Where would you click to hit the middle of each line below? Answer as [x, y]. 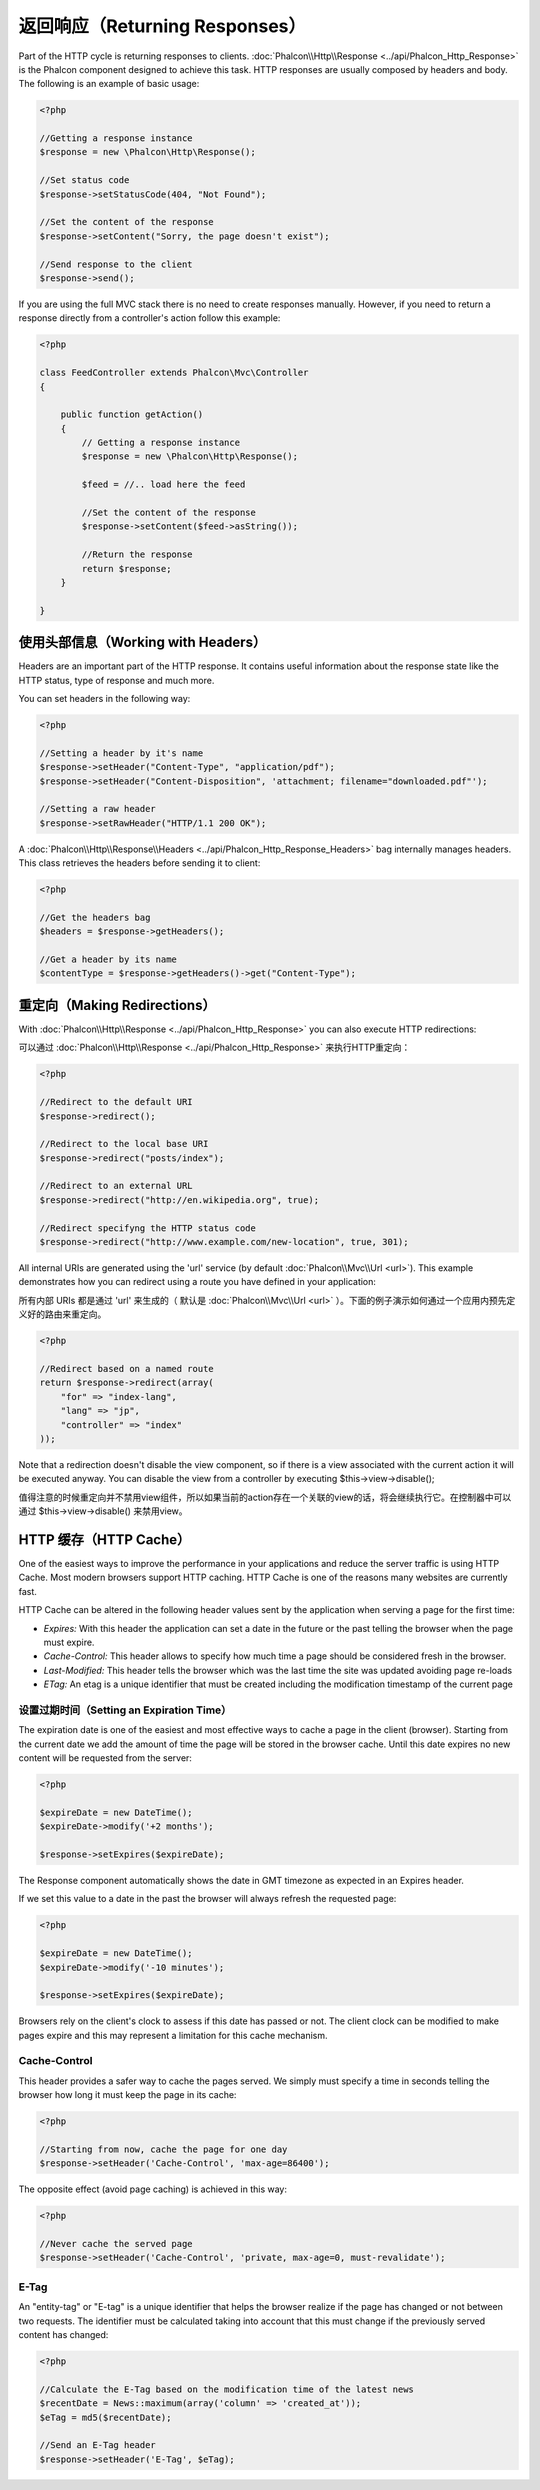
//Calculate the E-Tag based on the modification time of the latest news [227, 2389]
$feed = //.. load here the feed [163, 484]
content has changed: [63, 2334]
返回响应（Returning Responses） [162, 26]
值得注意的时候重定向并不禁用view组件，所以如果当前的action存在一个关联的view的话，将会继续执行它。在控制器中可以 [265, 1497]
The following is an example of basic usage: [109, 84]
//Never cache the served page [116, 2244]
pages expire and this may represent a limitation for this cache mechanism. [173, 2035]
